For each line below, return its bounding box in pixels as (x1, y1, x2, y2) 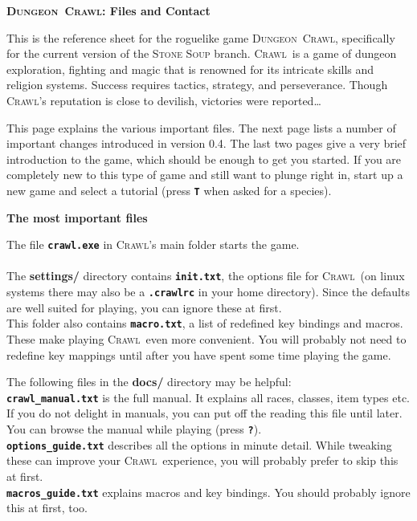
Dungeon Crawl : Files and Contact (6, 2, 211, 18)
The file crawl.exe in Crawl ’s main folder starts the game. (6, 236, 300, 253)
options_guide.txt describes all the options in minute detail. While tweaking (6, 436, 392, 453)
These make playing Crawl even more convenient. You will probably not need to (6, 331, 407, 347)
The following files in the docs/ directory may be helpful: (6, 373, 292, 390)
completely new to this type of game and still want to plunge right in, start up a (6, 166, 403, 183)
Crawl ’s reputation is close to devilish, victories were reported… (6, 92, 321, 108)
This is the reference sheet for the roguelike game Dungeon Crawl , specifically (6, 29, 395, 46)
